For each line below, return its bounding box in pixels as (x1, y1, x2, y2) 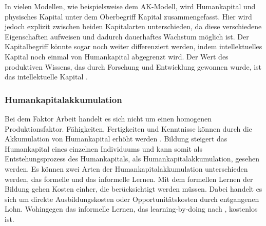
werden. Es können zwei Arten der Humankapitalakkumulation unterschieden (5, 163, 248, 174)
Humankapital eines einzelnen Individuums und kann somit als (5, 143, 202, 154)
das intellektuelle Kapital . (5, 71, 88, 82)
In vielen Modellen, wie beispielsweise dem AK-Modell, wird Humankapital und (5, 1, 256, 11)
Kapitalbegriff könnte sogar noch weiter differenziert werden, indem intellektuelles (5, 41, 262, 52)
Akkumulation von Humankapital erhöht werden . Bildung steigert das (5, 133, 227, 144)
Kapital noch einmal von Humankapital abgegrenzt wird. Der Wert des (5, 51, 229, 61)
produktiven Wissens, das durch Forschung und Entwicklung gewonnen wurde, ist (5, 61, 262, 72)
